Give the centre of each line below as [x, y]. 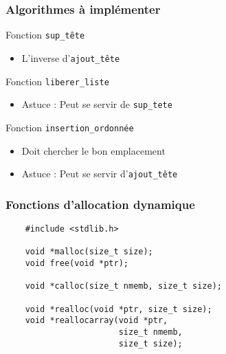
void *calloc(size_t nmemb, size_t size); [123, 286]
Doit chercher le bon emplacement [93, 150]
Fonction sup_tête [45, 35]
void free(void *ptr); [77, 263]
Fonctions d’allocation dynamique [100, 204]
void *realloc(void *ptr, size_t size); [118, 309]
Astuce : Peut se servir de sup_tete [97, 104]
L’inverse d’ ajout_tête [71, 57]
